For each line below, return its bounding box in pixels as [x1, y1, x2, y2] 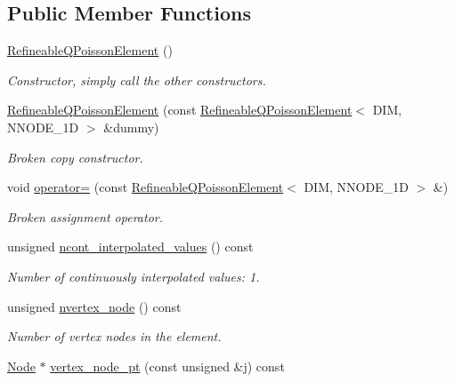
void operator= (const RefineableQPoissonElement [7, 178, 284, 196]
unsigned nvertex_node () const [7, 297, 182, 315]
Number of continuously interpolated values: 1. [7, 267, 260, 285]
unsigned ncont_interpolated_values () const [7, 237, 254, 256]
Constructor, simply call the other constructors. [7, 70, 266, 89]
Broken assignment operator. [7, 207, 163, 226]
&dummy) [103, 117, 159, 136]
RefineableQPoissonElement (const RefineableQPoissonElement [7, 100, 353, 119]
